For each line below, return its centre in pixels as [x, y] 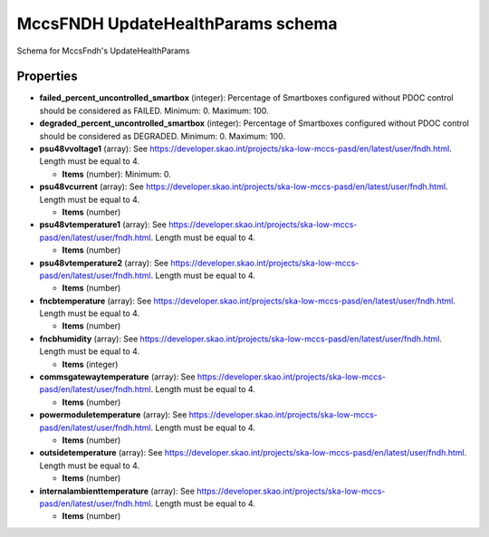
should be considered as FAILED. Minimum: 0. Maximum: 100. [154, 110]
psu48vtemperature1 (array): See [103, 225]
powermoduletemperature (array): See [113, 415]
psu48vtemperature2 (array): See [104, 263]
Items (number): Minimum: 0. [117, 174]
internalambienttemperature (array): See [117, 491]
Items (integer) [90, 364]
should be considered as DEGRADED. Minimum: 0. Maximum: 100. [162, 136]
